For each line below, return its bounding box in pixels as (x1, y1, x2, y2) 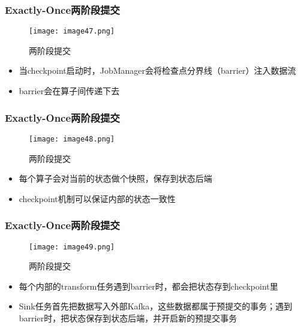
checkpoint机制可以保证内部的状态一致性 (19, 192, 176, 204)
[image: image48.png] (29, 134, 115, 143)
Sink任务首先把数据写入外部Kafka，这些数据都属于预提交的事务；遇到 (19, 300, 293, 312)
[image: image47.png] (29, 27, 115, 36)
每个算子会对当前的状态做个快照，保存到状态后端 (19, 172, 212, 185)
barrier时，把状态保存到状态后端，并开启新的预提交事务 (19, 311, 237, 324)
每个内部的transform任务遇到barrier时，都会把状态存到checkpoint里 (19, 279, 278, 292)
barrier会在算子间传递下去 (19, 85, 120, 97)
